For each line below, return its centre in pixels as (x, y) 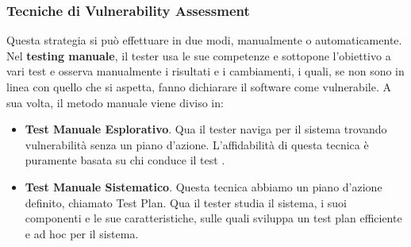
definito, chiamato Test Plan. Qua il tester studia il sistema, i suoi (186, 202)
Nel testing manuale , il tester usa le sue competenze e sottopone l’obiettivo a (199, 55)
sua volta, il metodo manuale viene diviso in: (115, 102)
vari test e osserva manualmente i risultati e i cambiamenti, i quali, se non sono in (205, 71)
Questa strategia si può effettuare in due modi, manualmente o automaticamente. (204, 40)
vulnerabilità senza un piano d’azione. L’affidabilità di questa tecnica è (197, 144)
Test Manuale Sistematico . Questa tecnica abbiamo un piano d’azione (204, 186)
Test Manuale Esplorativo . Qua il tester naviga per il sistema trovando (206, 129)
